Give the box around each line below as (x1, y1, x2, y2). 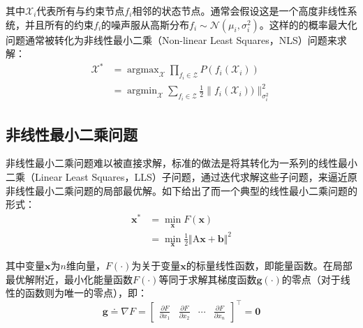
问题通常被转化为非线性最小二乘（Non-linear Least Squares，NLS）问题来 (6, 32, 337, 47)
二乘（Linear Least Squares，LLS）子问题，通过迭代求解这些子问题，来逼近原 (6, 170, 357, 184)
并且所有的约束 (24, 17, 94, 31)
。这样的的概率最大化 (259, 17, 357, 31)
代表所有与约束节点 (36, 3, 125, 17)
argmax (127, 65, 159, 75)
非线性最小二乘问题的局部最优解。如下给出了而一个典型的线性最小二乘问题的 (6, 183, 357, 197)
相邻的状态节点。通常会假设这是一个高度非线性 (132, 3, 348, 17)
